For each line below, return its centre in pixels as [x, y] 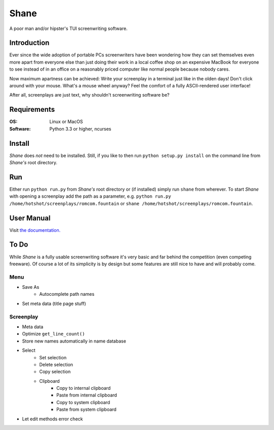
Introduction [29, 43]
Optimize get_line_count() [54, 334]
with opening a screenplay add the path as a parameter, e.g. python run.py [90, 196]
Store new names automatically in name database [74, 341]
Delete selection [56, 364]
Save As [31, 287]
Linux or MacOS [66, 121]
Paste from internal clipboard [87, 395]
